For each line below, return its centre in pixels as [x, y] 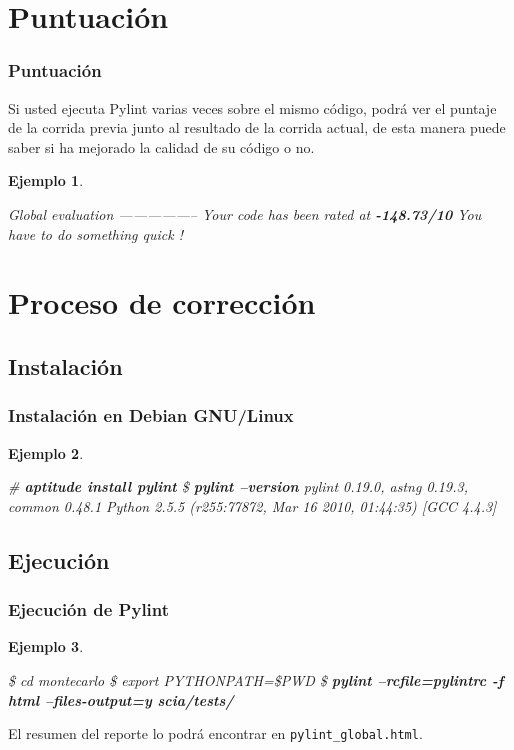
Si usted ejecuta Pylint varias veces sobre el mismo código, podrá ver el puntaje [252, 107]
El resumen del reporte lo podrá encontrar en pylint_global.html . [215, 733]
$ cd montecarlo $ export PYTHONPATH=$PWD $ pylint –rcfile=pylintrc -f [256, 679]
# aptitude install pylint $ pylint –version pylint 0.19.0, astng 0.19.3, [238, 486]
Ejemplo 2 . [46, 452]
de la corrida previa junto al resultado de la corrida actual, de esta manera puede [257, 127]
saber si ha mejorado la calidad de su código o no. [161, 146]
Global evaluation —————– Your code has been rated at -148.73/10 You [245, 213]
